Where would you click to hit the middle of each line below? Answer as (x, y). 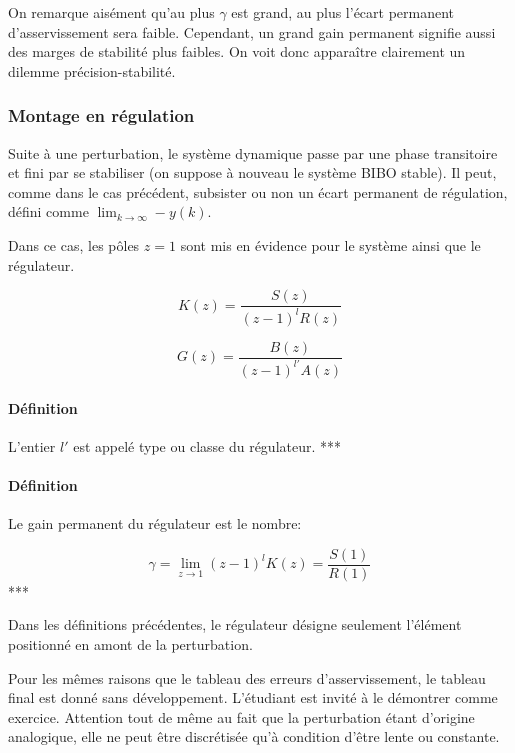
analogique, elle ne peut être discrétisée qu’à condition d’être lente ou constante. (254, 736)
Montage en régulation (101, 115)
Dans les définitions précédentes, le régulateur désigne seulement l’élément (235, 624)
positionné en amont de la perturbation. (130, 644)
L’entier (32, 445)
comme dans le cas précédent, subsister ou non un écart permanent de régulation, (258, 191)
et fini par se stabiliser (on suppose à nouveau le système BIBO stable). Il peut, (252, 172)
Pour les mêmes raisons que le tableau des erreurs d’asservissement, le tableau (247, 677)
